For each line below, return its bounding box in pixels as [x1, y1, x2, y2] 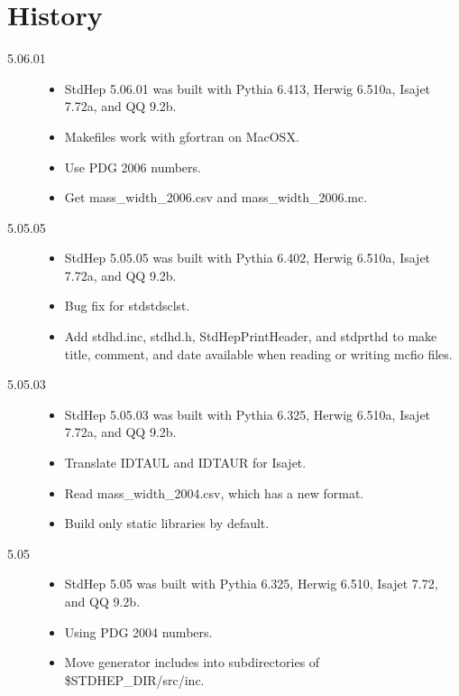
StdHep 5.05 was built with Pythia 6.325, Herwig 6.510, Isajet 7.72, [64, 574, 438, 593]
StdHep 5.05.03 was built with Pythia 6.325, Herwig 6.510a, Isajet [64, 404, 431, 423]
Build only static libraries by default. [64, 514, 270, 533]
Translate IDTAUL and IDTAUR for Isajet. [64, 453, 307, 472]
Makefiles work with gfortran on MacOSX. [64, 126, 299, 145]
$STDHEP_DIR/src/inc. [64, 670, 205, 689]
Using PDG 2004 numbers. [64, 622, 213, 641]
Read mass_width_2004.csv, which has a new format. [64, 483, 364, 502]
